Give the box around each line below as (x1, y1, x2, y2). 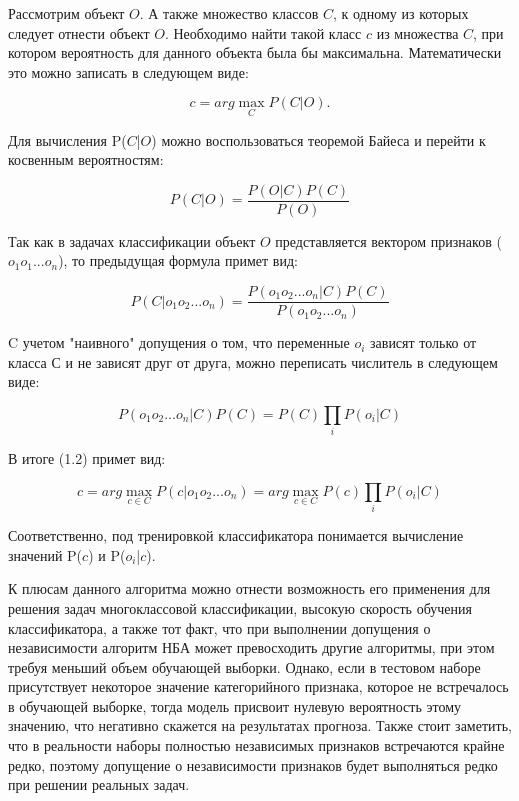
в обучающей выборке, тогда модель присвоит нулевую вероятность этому (8, 695, 461, 716)
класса (8, 351, 47, 372)
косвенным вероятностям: (8, 149, 164, 170)
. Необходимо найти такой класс (164, 22, 362, 43)
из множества (376, 22, 459, 43)
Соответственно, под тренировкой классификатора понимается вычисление (8, 525, 464, 546)
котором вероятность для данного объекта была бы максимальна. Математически (8, 42, 502, 63)
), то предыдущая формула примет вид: (58, 250, 298, 271)
